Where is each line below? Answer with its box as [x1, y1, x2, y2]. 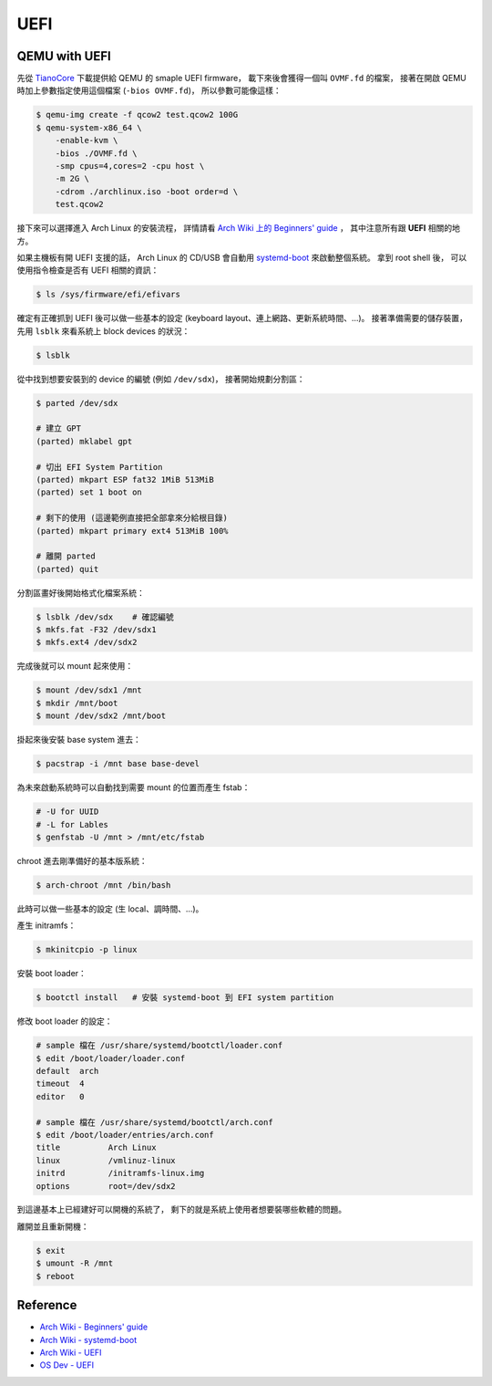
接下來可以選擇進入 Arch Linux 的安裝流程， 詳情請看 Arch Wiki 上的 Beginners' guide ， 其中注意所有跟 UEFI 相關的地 [16, 223, 460, 234]
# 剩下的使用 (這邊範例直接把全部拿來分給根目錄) [36, 513, 228, 524]
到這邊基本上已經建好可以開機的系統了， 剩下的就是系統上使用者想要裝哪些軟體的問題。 [16, 1204, 346, 1215]
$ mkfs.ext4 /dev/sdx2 [36, 637, 138, 648]
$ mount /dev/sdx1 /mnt [36, 685, 143, 695]
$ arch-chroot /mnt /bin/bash [36, 880, 171, 890]
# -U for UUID [36, 807, 99, 817]
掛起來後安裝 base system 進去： [16, 735, 141, 745]
